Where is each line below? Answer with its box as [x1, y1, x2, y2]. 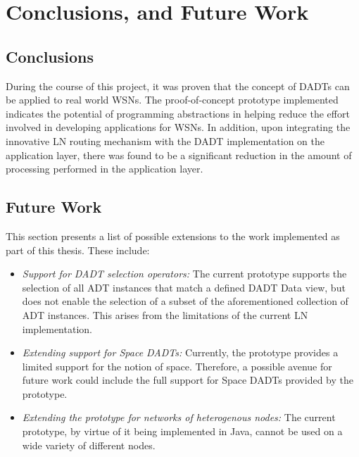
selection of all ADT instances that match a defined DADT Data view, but [22, 280, 346, 294]
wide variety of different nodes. [22, 437, 156, 452]
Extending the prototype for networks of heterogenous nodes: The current [22, 410, 336, 425]
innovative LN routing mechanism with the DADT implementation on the [6, 133, 325, 148]
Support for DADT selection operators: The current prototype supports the [22, 266, 347, 281]
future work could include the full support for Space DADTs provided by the [22, 373, 353, 387]
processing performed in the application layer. [6, 161, 203, 176]
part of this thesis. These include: [6, 242, 150, 257]
